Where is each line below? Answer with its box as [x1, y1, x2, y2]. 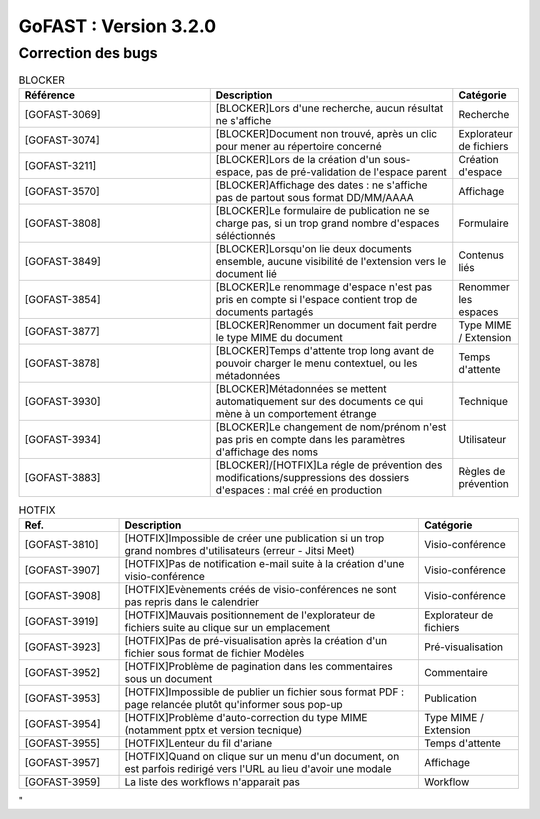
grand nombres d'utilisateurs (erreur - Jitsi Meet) [124, 544, 355, 558]
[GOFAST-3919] [24, 615, 99, 629]
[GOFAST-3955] [24, 736, 100, 750]
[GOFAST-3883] [24, 470, 101, 484]
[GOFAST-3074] [24, 133, 100, 147]
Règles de [458, 464, 506, 478]
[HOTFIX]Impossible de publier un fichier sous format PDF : [124, 685, 405, 699]
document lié [215, 266, 277, 280]
